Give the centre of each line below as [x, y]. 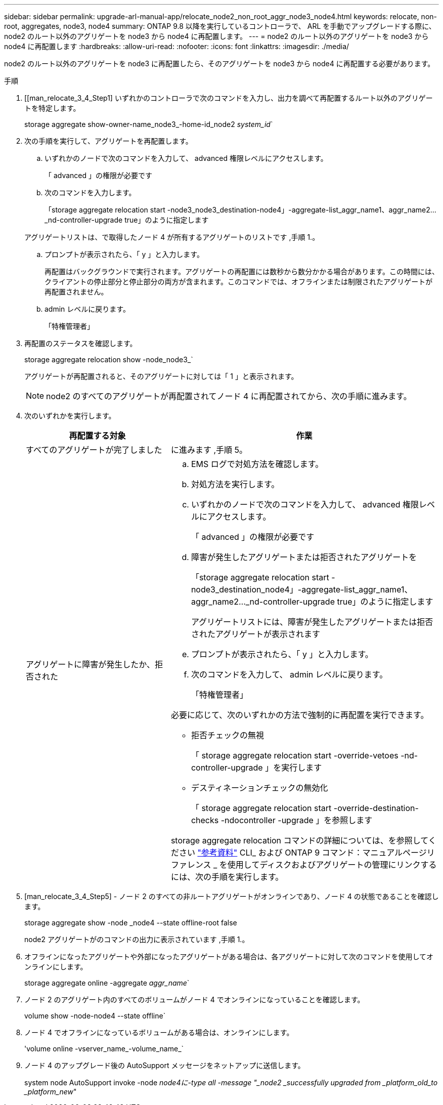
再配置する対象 [97, 436]
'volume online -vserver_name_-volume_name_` [104, 1049]
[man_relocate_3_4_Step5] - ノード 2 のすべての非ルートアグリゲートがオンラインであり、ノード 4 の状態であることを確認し [232, 896]
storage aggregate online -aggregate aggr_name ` [107, 983]
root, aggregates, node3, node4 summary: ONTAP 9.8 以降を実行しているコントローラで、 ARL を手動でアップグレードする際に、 [220, 26]
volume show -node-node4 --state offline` [95, 1016]
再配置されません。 [76, 292]
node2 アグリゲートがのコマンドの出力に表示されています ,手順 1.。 [137, 939]
